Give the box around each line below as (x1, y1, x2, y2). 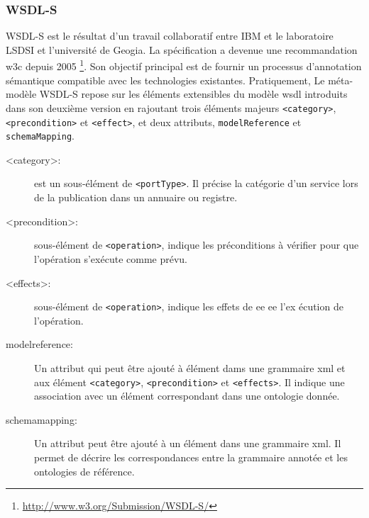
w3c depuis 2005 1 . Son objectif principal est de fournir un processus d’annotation (6, 57, 362, 74)
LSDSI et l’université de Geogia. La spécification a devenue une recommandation (6, 42, 358, 57)
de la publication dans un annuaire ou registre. (34, 190, 238, 205)
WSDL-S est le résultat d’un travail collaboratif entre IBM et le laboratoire (6, 28, 334, 43)
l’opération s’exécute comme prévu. (34, 251, 187, 266)
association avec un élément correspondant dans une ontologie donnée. (34, 388, 340, 403)
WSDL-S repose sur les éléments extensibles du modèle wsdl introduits (39, 86, 348, 101)
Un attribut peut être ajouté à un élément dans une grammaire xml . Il (34, 436, 341, 451)
